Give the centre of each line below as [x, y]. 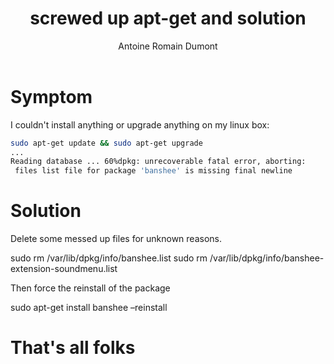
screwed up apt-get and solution [168, 18]
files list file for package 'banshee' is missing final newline [153, 171]
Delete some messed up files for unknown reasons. [116, 239]
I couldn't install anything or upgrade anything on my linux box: [140, 124]
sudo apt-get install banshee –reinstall [89, 308]
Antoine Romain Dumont [168, 46]
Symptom [51, 96]
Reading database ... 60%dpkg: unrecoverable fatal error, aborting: [158, 162]
